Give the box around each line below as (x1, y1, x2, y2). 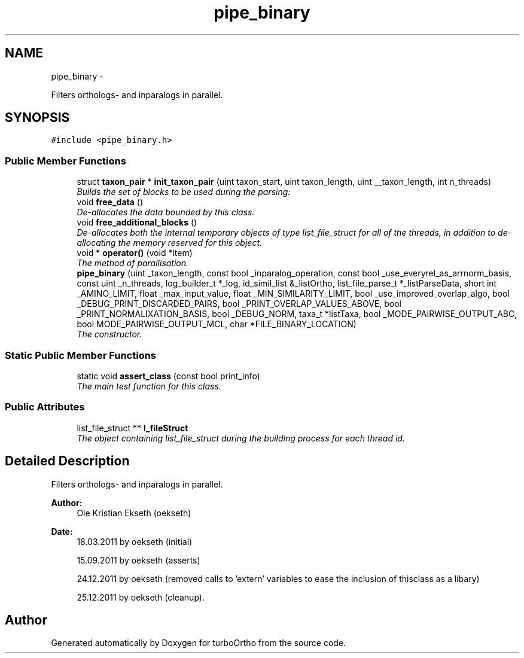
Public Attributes (5, 401, 85, 413)
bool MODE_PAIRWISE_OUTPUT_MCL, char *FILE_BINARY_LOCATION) (77, 319, 357, 330)
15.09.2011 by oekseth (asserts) (77, 555, 200, 565)
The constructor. (77, 329, 142, 340)
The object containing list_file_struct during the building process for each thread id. (77, 432, 405, 443)
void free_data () (77, 197, 143, 208)
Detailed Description (5, 453, 130, 469)
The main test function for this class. (77, 380, 221, 391)
